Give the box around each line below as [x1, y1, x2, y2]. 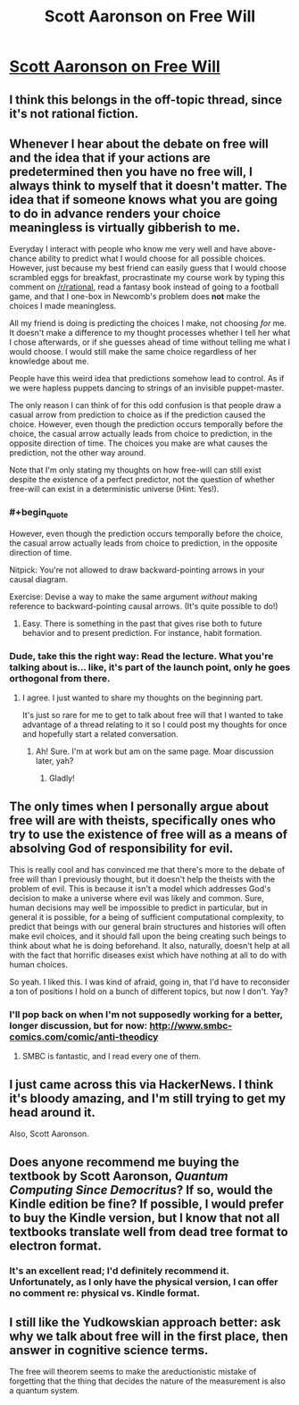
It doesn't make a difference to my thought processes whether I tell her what [9, 328, 291, 339]
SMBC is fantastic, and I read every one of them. [21, 1051, 201, 1062]
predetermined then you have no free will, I [9, 163, 253, 180]
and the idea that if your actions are [9, 150, 212, 165]
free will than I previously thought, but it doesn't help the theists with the [9, 874, 276, 885]
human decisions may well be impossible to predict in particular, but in [9, 902, 268, 913]
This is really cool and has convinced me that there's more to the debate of [9, 865, 286, 875]
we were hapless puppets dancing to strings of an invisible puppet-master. [9, 382, 284, 394]
